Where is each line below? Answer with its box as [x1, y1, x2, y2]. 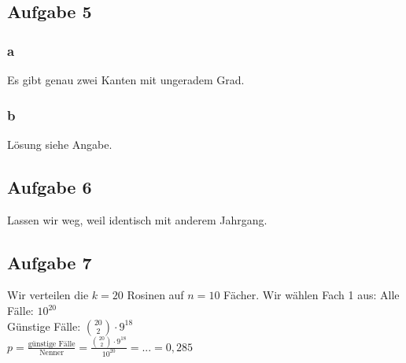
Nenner [39, 348, 64, 357]
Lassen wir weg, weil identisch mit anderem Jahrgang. [7, 211, 268, 228]
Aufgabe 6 [7, 174, 92, 198]
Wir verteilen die [7, 287, 89, 303]
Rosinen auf [127, 287, 184, 303]
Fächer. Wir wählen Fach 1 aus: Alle [223, 287, 400, 303]
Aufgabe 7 [7, 250, 92, 274]
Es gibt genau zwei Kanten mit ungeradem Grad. [7, 72, 245, 87]
